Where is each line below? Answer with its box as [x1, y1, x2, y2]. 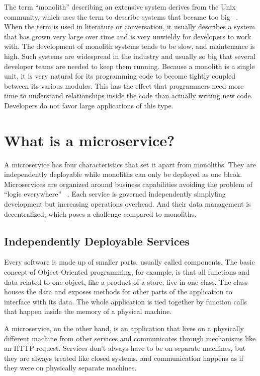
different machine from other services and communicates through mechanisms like [4, 333, 256, 343]
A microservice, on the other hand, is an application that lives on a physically [4, 323, 244, 333]
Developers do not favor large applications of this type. [4, 100, 174, 110]
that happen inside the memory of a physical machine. [4, 306, 172, 317]
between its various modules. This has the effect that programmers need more [4, 80, 244, 91]
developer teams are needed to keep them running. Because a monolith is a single [4, 60, 255, 71]
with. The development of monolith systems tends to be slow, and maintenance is [4, 41, 255, 51]
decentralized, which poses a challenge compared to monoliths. [4, 208, 197, 219]
